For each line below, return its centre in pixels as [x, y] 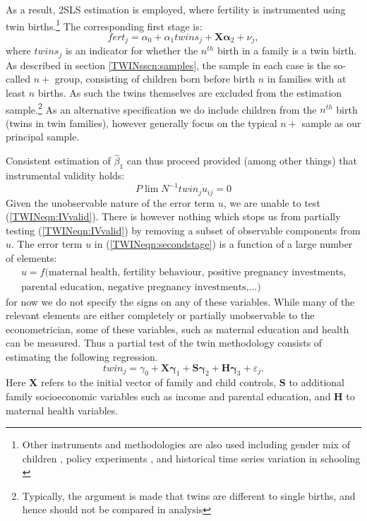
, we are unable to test [272, 202]
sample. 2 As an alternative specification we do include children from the [161, 108]
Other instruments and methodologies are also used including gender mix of [186, 444]
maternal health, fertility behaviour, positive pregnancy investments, [197, 272]
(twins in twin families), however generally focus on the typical [142, 122]
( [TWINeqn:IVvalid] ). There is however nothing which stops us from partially [173, 216]
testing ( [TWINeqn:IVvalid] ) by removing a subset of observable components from [183, 230]
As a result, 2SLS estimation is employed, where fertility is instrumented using [176, 9]
